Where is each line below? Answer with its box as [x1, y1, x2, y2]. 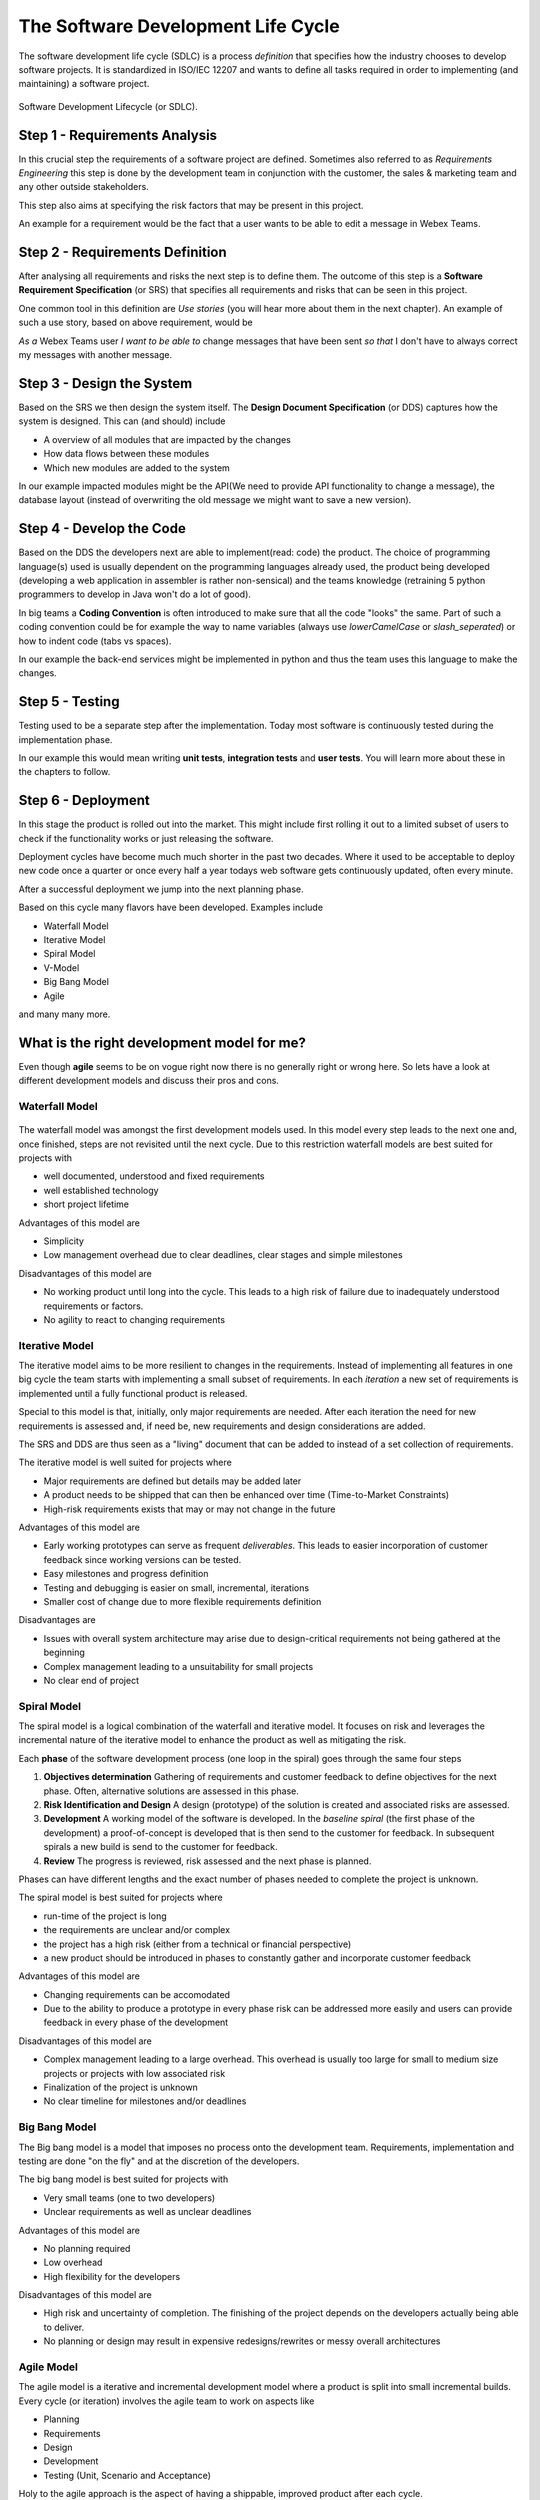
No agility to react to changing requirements [43, 1313, 225, 1325]
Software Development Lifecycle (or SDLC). [18, 100, 199, 112]
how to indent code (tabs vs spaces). [18, 635, 172, 647]
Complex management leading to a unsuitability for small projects [43, 1660, 314, 1672]
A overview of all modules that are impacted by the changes [43, 433, 292, 445]
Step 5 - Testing [18, 693, 120, 710]
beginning [43, 1646, 85, 1659]
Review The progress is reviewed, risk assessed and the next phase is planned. [43, 1855, 372, 1867]
